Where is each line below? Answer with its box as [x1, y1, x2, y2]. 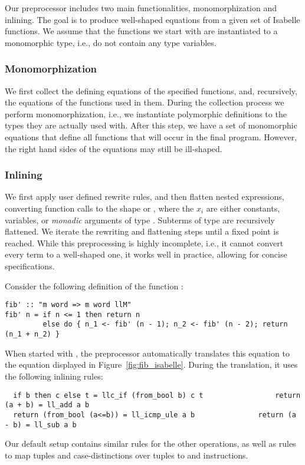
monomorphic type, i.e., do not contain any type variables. [5, 36, 217, 48]
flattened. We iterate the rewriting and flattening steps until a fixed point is [5, 225, 279, 238]
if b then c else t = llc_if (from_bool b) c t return [13, 391, 301, 400]
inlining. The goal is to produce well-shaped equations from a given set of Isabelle [5, 13, 300, 25]
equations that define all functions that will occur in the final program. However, [5, 130, 297, 143]
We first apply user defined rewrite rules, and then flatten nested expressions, [5, 190, 284, 203]
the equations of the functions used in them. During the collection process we [5, 96, 284, 108]
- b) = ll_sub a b [5, 420, 77, 429]
